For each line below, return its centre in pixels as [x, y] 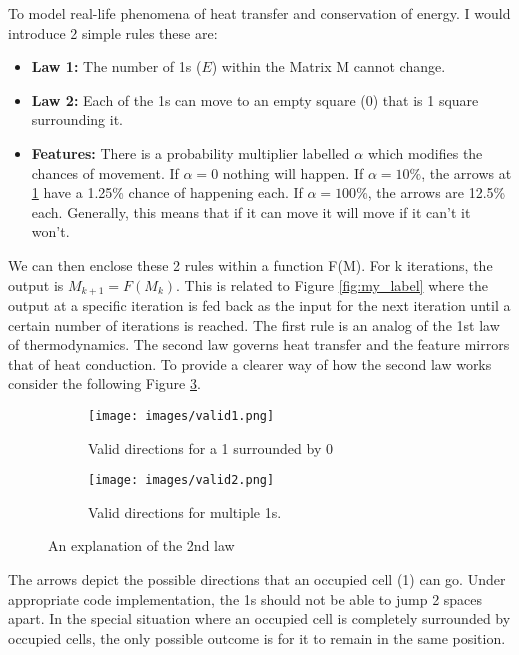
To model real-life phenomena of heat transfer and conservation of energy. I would [259, 13]
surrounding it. [77, 119]
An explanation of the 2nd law [141, 545]
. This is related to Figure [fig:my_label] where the [332, 284]
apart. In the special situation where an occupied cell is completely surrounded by [259, 618]
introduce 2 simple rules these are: [113, 32]
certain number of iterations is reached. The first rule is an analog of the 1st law [254, 324]
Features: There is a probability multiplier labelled [190, 152]
